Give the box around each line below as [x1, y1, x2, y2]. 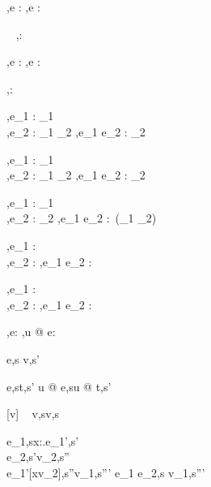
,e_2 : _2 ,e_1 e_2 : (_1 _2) [6, 209, 157, 226]
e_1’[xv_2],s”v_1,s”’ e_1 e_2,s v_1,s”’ [6, 463, 205, 481]
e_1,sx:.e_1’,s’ [6, 432, 79, 449]
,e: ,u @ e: [6, 323, 56, 340]
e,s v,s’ [6, 350, 40, 367]
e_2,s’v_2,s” [6, 448, 70, 465]
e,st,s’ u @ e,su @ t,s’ [6, 377, 112, 394]
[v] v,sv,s [6, 405, 60, 422]
